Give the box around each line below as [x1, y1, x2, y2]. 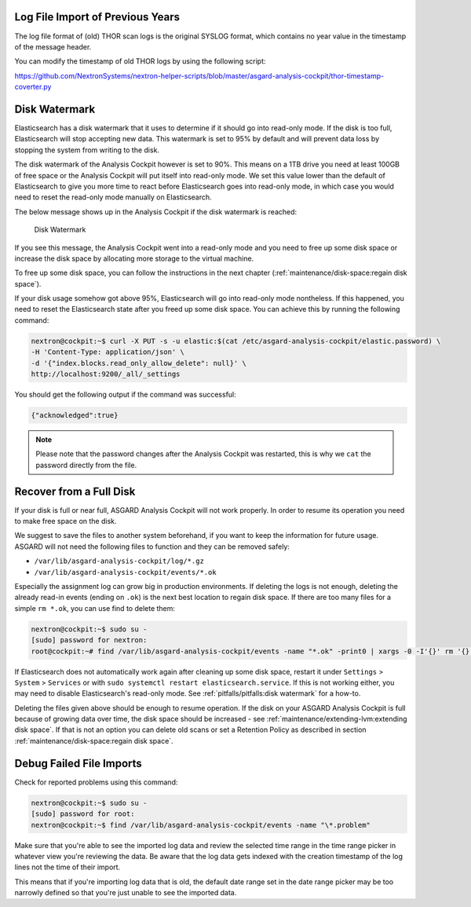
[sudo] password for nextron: [31, 636, 148, 645]
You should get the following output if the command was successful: [14, 389, 237, 399]
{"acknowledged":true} [31, 411, 119, 419]
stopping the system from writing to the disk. [14, 145, 160, 155]
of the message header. [14, 42, 92, 51]
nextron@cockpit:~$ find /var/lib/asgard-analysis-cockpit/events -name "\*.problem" [31, 821, 371, 829]
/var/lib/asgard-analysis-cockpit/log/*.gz [34, 557, 204, 565]
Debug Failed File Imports [14, 756, 143, 770]
